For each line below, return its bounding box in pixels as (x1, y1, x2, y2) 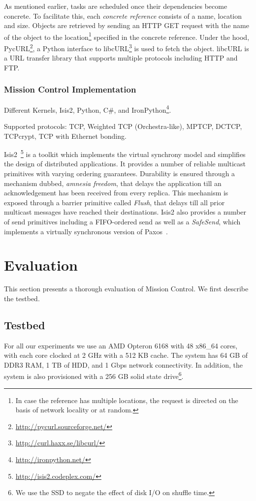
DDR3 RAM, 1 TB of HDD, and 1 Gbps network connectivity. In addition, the (4, 359, 243, 370)
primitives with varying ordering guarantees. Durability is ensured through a (4, 168, 235, 178)
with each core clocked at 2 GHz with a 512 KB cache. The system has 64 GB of (4, 350, 248, 360)
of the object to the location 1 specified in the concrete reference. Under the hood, (4, 30, 250, 42)
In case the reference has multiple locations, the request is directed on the (15, 395, 238, 405)
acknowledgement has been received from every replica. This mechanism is (4, 188, 228, 198)
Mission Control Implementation (4, 83, 136, 95)
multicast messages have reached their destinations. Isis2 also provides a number (4, 207, 247, 217)
